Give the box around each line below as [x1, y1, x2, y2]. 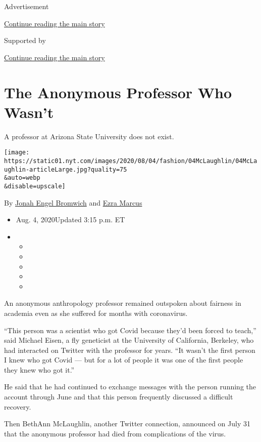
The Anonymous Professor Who [4, 82, 232, 102]
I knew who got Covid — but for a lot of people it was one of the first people [4, 354, 243, 365]
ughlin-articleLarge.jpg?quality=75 [4, 166, 127, 173]
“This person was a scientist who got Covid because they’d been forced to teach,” [4, 325, 256, 335]
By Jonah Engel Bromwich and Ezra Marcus [4, 197, 142, 208]
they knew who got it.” [4, 364, 75, 375]
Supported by [4, 35, 46, 46]
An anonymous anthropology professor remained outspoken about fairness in [4, 298, 241, 308]
